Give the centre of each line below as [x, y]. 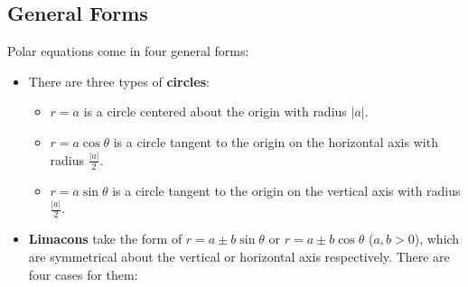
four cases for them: [83, 274]
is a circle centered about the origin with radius [215, 111]
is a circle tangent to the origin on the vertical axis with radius [286, 190]
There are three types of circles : [119, 81]
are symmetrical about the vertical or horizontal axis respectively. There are [239, 257]
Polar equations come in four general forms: [128, 51]
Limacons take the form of [105, 239]
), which [437, 239]
